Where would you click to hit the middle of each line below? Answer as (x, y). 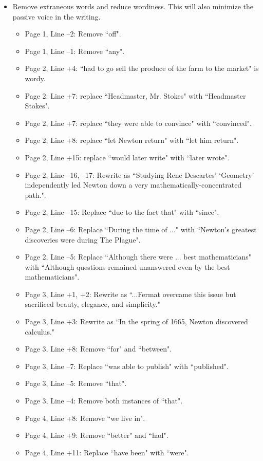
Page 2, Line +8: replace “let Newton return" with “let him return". (132, 140)
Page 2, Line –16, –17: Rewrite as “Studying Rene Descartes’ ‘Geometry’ (139, 174)
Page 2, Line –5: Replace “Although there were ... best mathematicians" (138, 257)
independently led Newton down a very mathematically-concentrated (133, 185)
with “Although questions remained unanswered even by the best (127, 266)
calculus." (40, 331)
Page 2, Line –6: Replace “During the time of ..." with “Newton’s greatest (141, 229)
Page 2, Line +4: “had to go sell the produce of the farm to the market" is (142, 68)
